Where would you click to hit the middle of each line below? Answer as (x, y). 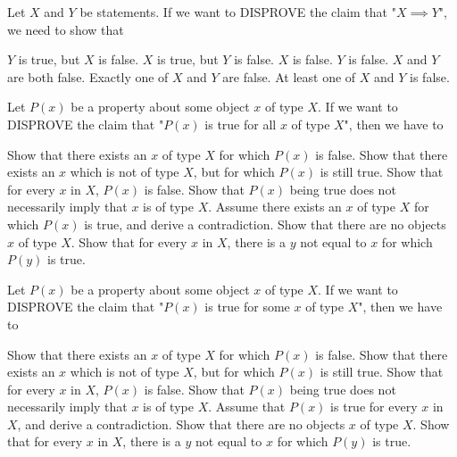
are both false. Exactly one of (88, 76)
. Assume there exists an (275, 207)
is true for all (241, 124)
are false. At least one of (289, 76)
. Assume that (247, 407)
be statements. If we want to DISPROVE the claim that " (238, 12)
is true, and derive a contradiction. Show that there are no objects (265, 224)
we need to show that (66, 29)
